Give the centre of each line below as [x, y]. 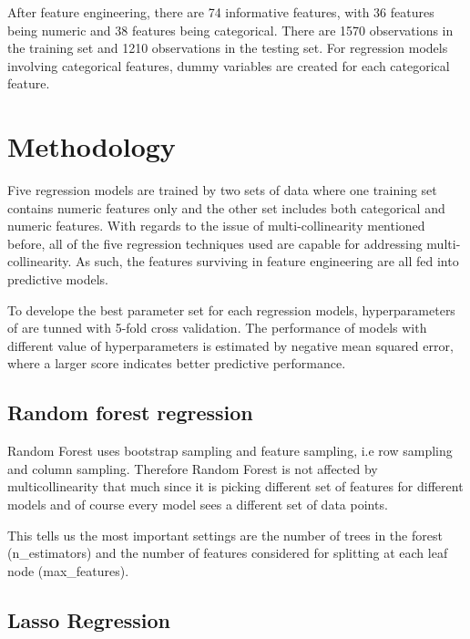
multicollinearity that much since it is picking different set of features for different [235, 486]
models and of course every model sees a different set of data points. [198, 505]
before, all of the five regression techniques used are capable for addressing [215, 243]
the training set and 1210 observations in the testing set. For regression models [228, 48]
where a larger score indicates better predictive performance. [177, 363]
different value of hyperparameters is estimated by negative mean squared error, [230, 345]
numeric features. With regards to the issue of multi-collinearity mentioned [216, 226]
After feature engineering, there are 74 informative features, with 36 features [221, 12]
